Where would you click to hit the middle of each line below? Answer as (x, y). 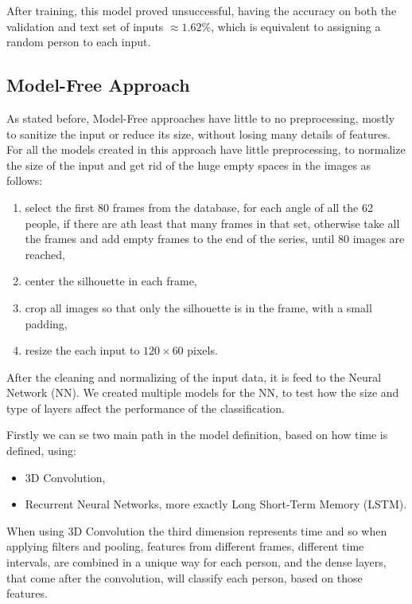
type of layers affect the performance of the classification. (146, 408)
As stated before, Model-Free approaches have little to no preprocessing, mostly (201, 118)
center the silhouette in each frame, (111, 281)
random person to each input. (79, 42)
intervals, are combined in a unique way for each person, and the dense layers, (196, 562)
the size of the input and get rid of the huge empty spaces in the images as (189, 165)
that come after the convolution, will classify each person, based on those (185, 577)
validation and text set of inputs (85, 26)
